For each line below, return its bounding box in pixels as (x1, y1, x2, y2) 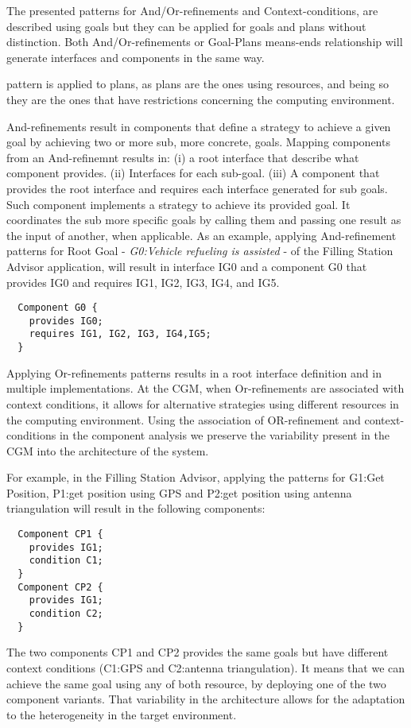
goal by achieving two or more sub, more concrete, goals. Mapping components (6, 134, 390, 150)
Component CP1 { (17, 529, 103, 540)
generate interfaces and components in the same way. (6, 48, 265, 65)
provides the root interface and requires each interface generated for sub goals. (6, 180, 388, 196)
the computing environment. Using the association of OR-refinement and (6, 411, 361, 428)
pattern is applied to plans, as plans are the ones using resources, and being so (6, 76, 390, 92)
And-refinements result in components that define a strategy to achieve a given (6, 118, 391, 134)
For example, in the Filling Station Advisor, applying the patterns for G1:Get (6, 469, 385, 486)
